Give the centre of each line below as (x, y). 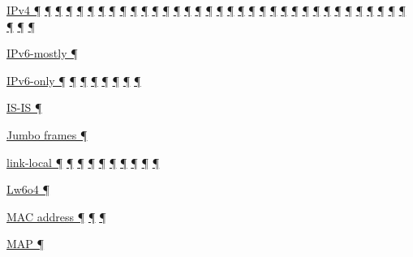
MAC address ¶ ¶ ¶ (56, 216)
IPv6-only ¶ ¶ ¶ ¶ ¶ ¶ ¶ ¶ (74, 80)
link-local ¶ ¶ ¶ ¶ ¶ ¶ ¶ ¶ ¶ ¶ (83, 162)
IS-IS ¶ (24, 107)
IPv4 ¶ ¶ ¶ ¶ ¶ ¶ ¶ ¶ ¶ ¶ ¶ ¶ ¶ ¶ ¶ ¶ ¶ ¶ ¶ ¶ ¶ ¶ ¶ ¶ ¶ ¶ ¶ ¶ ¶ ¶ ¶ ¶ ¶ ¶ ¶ (206, 10)
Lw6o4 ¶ (28, 189)
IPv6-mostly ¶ (42, 53)
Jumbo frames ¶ (47, 134)
